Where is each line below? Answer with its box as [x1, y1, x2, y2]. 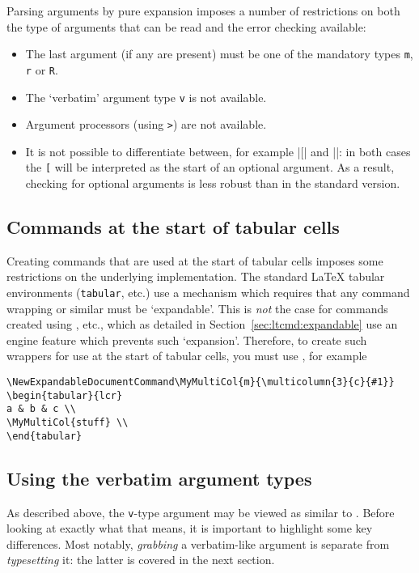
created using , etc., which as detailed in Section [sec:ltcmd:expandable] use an [6, 316, 398, 333]
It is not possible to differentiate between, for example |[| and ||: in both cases [25, 142, 411, 159]
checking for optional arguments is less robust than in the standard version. [25, 175, 400, 192]
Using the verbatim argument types [6, 465, 312, 490]
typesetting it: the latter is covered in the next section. [6, 551, 275, 568]
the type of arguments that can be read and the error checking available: [6, 18, 366, 35]
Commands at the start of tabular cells [6, 214, 340, 240]
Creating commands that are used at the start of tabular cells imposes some [6, 252, 383, 269]
